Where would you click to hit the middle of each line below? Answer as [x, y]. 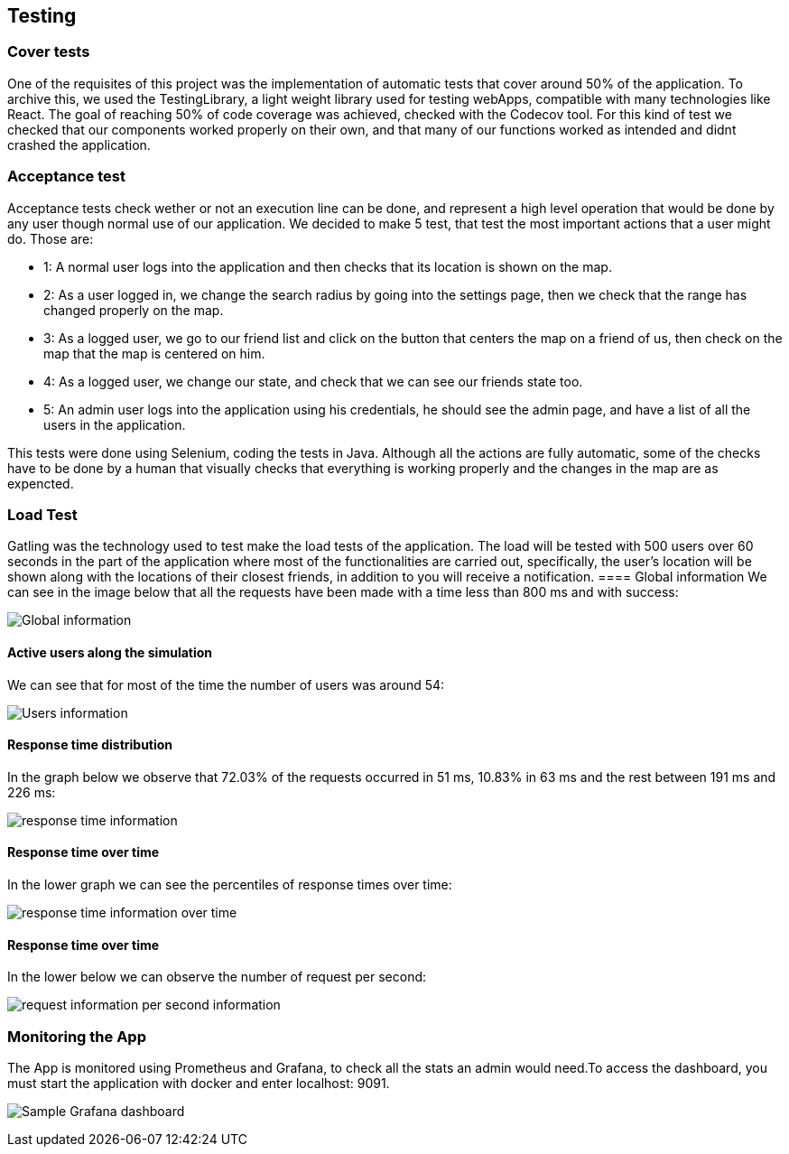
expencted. [41, 483]
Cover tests [49, 52]
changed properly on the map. [134, 310]
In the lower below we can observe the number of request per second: [217, 977]
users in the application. [115, 424]
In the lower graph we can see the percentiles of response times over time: [230, 884]
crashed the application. [79, 144]
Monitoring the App [77, 1036]
